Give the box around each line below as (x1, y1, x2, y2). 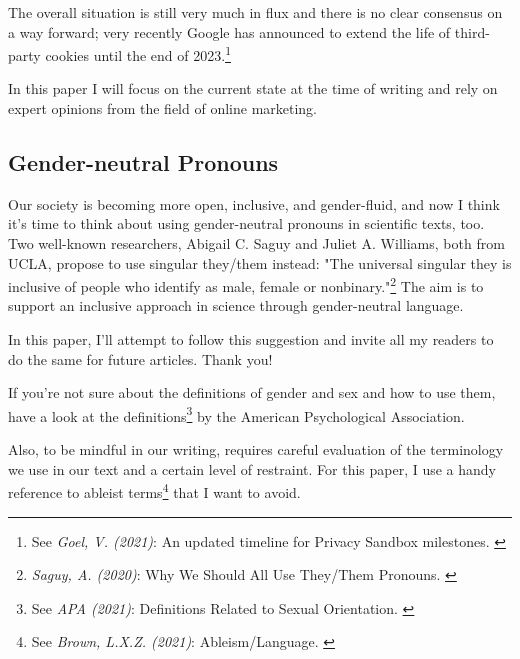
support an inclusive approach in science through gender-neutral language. (8, 295, 464, 316)
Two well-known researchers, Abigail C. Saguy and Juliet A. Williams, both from (8, 233, 505, 254)
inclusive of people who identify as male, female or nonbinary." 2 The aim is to (8, 273, 484, 296)
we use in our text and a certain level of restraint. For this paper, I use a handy (8, 458, 497, 479)
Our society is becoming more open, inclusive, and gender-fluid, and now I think (8, 193, 500, 214)
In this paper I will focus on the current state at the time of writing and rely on (8, 78, 498, 99)
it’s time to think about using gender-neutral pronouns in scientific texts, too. (8, 213, 485, 234)
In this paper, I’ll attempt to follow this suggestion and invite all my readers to (8, 329, 494, 350)
